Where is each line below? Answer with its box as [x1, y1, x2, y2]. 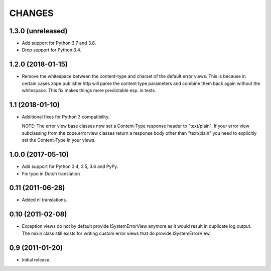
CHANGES [9, 8, 54, 19]
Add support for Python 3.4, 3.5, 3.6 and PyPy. [22, 163, 118, 169]
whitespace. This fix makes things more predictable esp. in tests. [22, 87, 157, 94]
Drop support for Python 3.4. [22, 47, 82, 53]
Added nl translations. [22, 197, 67, 203]
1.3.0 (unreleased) [9, 27, 68, 35]
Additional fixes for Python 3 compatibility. [22, 114, 110, 120]
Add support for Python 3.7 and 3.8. [22, 40, 96, 46]
